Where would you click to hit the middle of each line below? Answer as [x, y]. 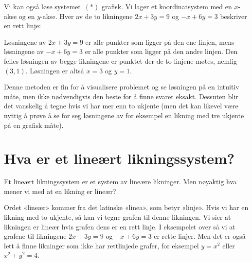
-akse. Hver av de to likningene [87, 16]
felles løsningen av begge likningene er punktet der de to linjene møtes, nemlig [121, 61]
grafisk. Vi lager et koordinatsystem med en [167, 6]
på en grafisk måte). [34, 125]
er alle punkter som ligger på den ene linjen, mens [160, 42]
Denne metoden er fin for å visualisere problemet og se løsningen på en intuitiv [122, 87]
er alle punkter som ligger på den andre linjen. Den [161, 51]
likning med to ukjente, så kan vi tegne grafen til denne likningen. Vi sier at [117, 217]
